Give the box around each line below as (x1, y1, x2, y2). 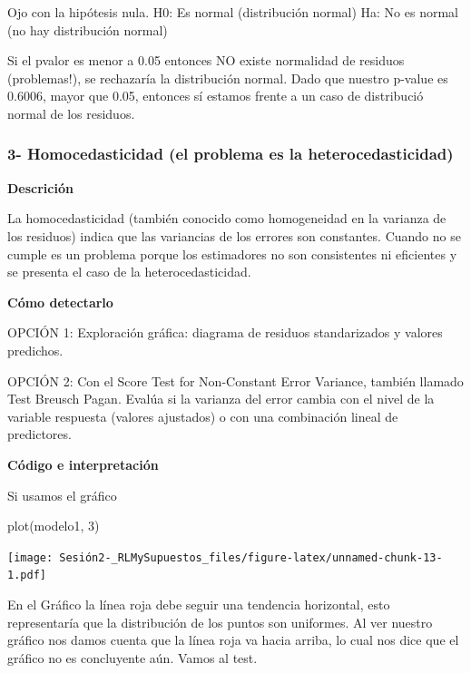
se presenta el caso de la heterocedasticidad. (7, 262, 251, 281)
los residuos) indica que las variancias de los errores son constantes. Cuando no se (7, 226, 461, 245)
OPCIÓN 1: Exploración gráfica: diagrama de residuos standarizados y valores (7, 323, 443, 342)
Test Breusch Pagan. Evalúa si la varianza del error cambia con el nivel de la (7, 389, 435, 408)
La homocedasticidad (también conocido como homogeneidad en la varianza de (7, 209, 446, 228)
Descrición (7, 178, 74, 197)
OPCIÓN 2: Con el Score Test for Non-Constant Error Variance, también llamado (7, 371, 464, 390)
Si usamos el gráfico (7, 485, 117, 504)
